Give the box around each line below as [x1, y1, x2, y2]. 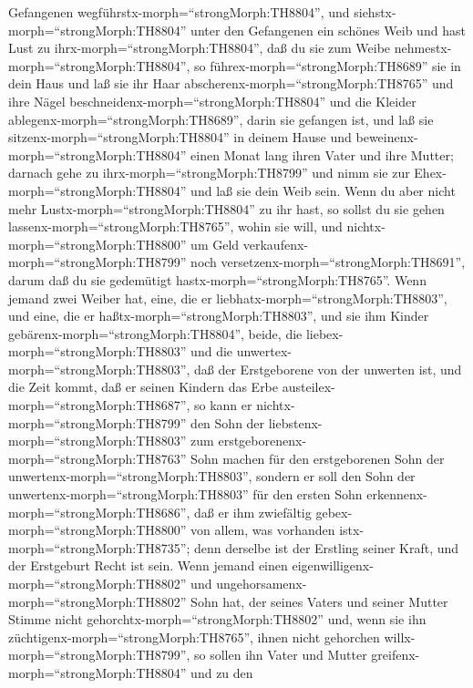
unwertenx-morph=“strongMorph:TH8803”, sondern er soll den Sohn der [8, 467, 416, 486]
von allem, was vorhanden [190, 520, 335, 539]
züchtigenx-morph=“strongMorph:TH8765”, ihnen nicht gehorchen [8, 627, 380, 646]
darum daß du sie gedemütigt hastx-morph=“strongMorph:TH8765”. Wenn [8, 270, 427, 289]
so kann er [194, 395, 252, 415]
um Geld [190, 234, 240, 253]
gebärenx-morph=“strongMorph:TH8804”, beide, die [8, 323, 303, 343]
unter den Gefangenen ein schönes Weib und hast [190, 20, 466, 39]
